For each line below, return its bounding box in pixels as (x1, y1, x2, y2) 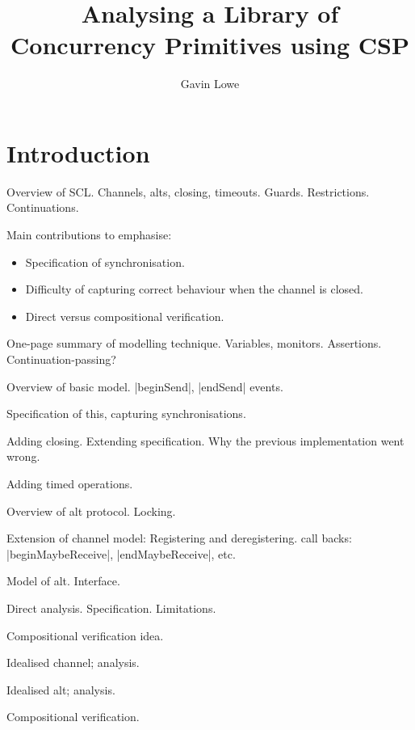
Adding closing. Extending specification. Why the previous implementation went (6, 432, 405, 449)
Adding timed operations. (6, 475, 133, 492)
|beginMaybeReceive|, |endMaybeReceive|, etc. (6, 545, 236, 562)
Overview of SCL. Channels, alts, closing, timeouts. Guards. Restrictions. (6, 183, 370, 200)
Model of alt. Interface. (6, 572, 120, 589)
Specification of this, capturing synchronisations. (6, 405, 246, 422)
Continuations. (6, 199, 79, 216)
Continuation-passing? (6, 351, 116, 367)
